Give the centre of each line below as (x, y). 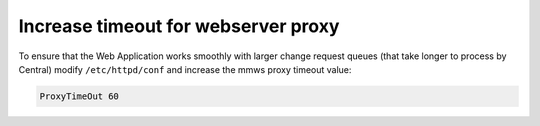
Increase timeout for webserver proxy (179, 26)
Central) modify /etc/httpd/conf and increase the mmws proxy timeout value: (185, 69)
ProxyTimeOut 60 (79, 96)
